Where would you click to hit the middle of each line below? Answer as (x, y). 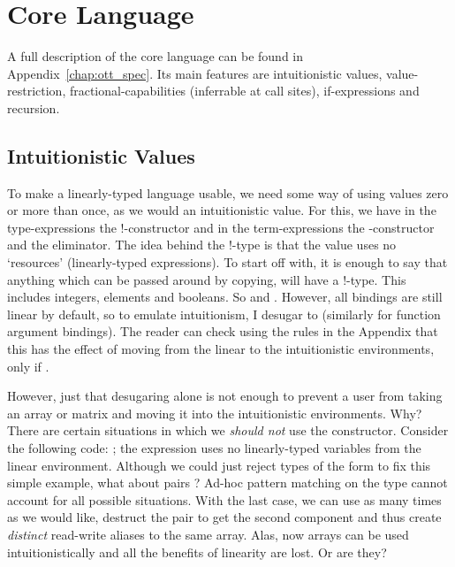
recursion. (34, 107)
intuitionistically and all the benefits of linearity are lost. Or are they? (197, 552)
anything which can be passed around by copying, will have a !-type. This (207, 279)
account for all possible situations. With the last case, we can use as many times (224, 499)
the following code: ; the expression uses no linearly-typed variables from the (214, 448)
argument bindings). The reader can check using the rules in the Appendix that (223, 331)
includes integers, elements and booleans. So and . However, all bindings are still (225, 297)
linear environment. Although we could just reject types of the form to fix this (219, 465)
